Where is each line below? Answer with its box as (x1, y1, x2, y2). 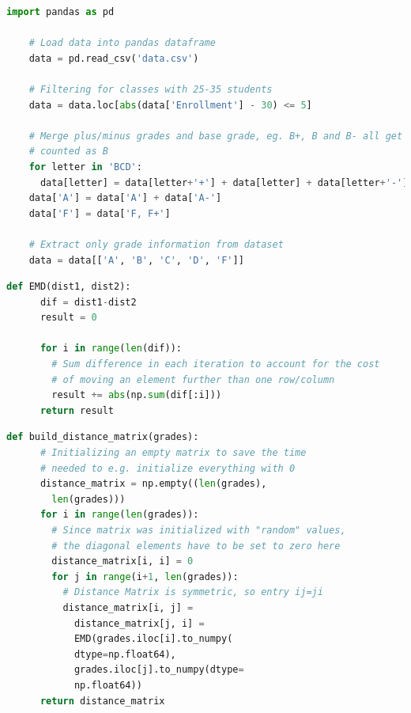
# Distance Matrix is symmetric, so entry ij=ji (62, 586, 323, 598)
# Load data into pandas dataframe (28, 37, 216, 49)
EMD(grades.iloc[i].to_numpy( (74, 633, 233, 645)
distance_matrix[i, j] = (62, 601, 194, 613)
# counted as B (28, 146, 108, 157)
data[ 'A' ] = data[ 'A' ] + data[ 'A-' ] (28, 192, 222, 204)
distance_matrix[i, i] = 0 (51, 556, 194, 567)
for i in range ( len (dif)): (40, 343, 182, 355)
